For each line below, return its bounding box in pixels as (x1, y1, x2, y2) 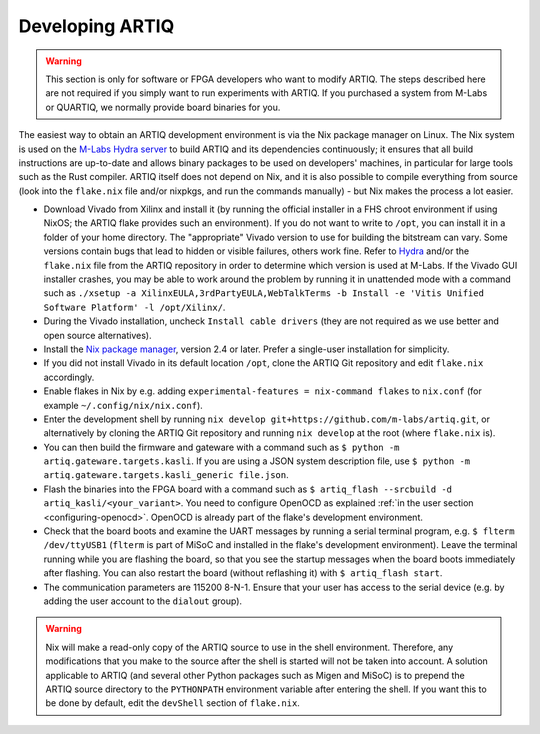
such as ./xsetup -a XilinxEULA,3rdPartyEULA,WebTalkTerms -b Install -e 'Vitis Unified (43, 287, 485, 299)
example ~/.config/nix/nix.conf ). (43, 399, 204, 411)
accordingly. (43, 371, 95, 383)
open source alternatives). (43, 329, 152, 341)
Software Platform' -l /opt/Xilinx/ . (43, 301, 226, 313)
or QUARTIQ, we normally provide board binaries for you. (45, 101, 281, 113)
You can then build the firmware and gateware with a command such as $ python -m (43, 441, 400, 453)
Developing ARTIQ (18, 15, 175, 37)
